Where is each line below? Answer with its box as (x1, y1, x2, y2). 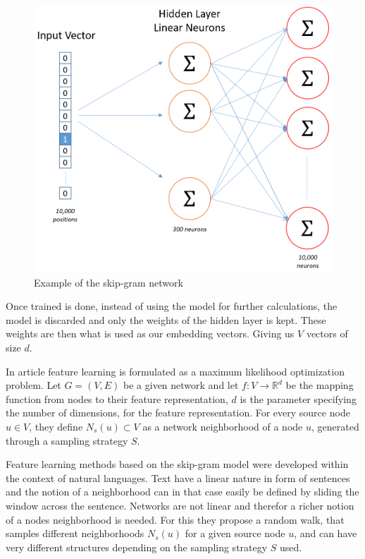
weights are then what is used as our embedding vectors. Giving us (6, 326, 295, 341)
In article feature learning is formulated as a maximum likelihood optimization (6, 363, 345, 378)
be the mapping (285, 378, 354, 392)
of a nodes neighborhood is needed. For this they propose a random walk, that (6, 512, 345, 527)
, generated (311, 419, 359, 433)
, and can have (294, 526, 357, 541)
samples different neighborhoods (6, 526, 144, 541)
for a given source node (185, 526, 285, 541)
